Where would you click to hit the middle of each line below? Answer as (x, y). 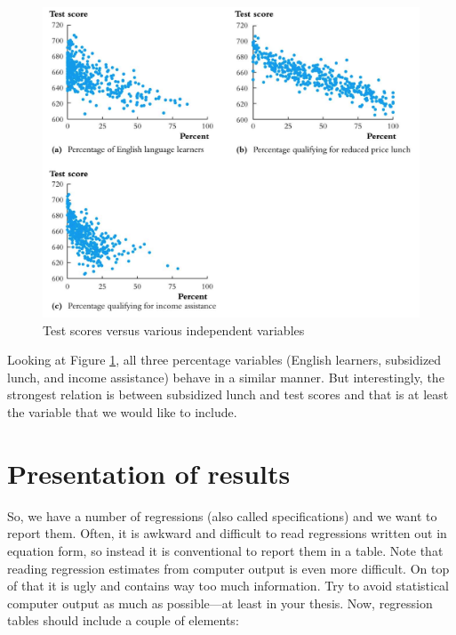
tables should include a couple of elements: (123, 620)
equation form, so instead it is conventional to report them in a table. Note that (225, 550)
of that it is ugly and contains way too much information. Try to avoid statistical (228, 586)
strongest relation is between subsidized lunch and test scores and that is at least (228, 394)
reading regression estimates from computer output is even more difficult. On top (228, 568)
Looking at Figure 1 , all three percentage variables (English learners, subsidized (224, 360)
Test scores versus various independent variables (174, 330)
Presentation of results (149, 473)
